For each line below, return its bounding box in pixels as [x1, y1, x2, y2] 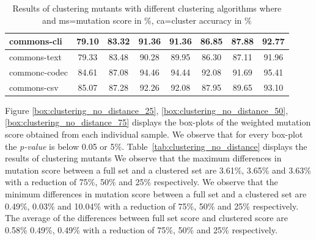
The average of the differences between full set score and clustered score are [5, 211, 288, 224]
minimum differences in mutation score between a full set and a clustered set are [5, 187, 307, 200]
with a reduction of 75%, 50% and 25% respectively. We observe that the [5, 175, 278, 188]
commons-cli [9, 35, 62, 48]
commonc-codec [9, 65, 68, 78]
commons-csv [9, 80, 59, 93]
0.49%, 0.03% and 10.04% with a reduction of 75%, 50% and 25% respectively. [5, 199, 299, 212]
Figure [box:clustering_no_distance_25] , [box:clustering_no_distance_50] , [5, 104, 288, 116]
